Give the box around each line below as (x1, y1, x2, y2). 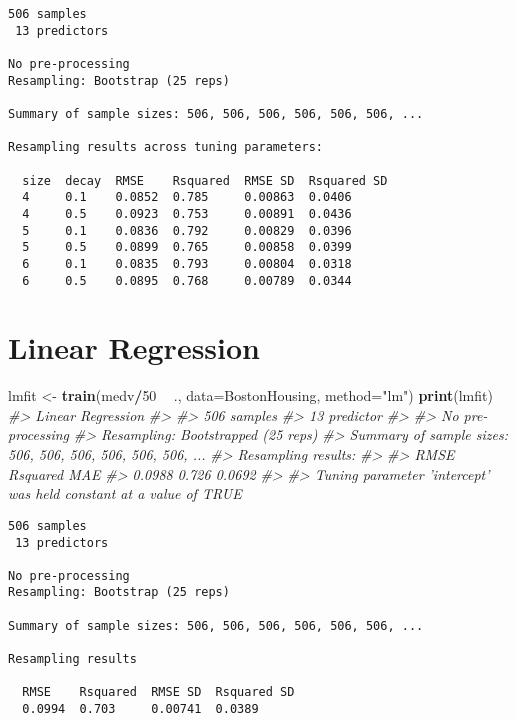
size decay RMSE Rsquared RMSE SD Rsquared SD (22, 173, 388, 188)
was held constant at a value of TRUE (8, 483, 242, 504)
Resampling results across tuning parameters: (8, 140, 323, 155)
